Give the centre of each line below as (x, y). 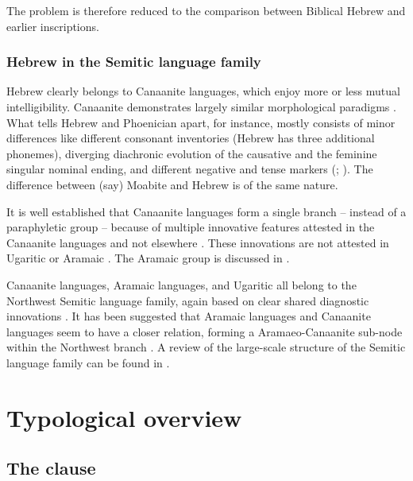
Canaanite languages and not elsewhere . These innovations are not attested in (198, 242)
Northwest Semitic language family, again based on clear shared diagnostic (188, 300)
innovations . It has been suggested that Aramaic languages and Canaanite (189, 316)
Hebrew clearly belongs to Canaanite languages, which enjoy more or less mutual (203, 91)
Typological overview (124, 417)
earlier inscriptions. (53, 26)
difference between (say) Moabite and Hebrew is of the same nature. (172, 184)
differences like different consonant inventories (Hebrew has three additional (191, 138)
